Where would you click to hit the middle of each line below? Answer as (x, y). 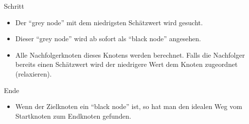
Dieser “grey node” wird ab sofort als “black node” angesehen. (108, 39)
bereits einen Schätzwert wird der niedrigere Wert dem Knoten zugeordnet (126, 64)
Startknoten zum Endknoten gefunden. (73, 116)
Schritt (14, 6)
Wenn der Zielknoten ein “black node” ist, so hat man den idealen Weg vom (129, 106)
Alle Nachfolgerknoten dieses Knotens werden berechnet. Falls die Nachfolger (130, 54)
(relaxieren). (34, 73)
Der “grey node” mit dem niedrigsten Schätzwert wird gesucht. (109, 22)
